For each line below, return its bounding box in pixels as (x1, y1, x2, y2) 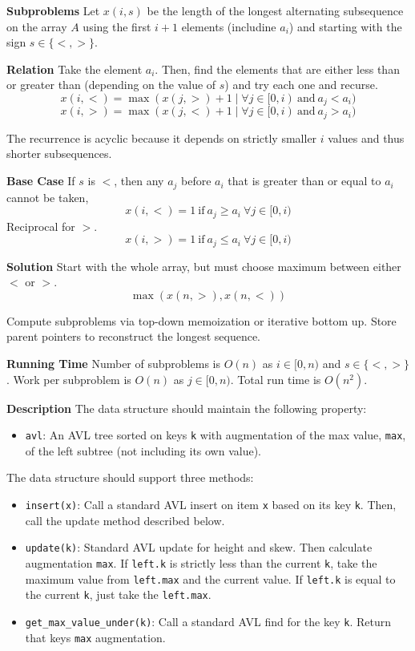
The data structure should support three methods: (6, 469, 254, 486)
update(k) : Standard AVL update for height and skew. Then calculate (25, 539, 373, 556)
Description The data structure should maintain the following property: (6, 399, 367, 416)
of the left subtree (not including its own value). (25, 442, 262, 459)
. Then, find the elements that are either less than (155, 60, 400, 77)
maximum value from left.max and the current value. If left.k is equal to (25, 570, 396, 587)
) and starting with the (288, 18, 402, 34)
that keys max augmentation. (25, 629, 166, 645)
